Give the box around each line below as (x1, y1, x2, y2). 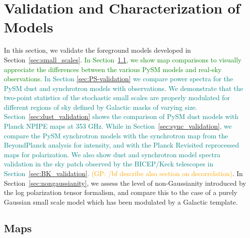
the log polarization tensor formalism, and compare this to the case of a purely (4, 187, 237, 197)
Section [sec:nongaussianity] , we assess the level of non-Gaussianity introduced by (4, 178, 246, 188)
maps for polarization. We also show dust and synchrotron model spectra (4, 149, 221, 159)
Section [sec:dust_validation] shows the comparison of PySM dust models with (4, 111, 238, 121)
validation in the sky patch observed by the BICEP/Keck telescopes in (4, 159, 213, 169)
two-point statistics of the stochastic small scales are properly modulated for (4, 92, 230, 103)
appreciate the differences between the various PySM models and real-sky (4, 64, 222, 74)
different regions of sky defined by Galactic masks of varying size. (4, 102, 197, 112)
